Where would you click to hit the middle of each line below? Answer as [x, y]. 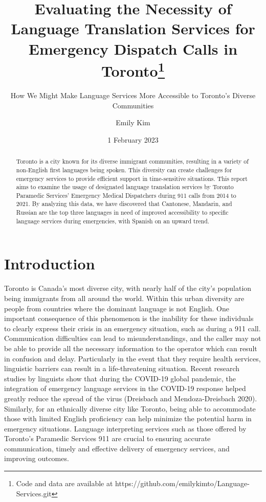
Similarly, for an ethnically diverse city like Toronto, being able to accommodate [130, 408]
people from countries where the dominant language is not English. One [117, 308]
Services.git [34, 493]
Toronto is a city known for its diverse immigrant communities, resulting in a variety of [132, 161]
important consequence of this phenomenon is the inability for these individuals [129, 318]
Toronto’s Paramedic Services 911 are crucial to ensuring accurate [107, 438]
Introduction [50, 264]
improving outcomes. [37, 458]
